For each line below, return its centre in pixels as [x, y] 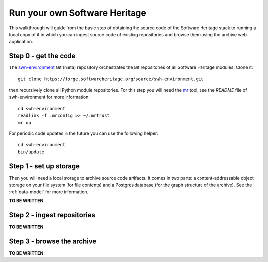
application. [21, 42]
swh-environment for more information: [50, 97]
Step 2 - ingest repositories [52, 215]
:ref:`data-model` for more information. [49, 192]
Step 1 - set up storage [45, 166]
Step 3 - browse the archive [53, 241]
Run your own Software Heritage [78, 13]
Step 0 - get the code [42, 56]
